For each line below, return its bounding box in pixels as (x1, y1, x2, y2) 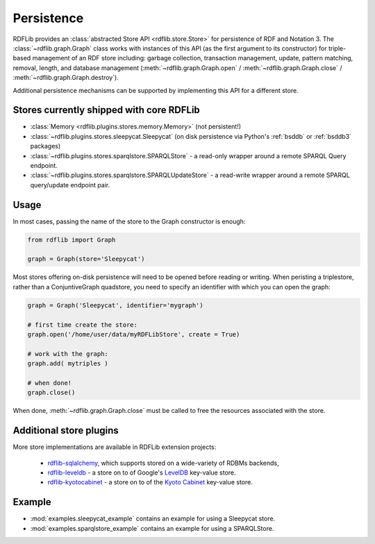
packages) (30, 142, 61, 151)
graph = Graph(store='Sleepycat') (27, 255, 145, 263)
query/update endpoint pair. (30, 180, 110, 189)
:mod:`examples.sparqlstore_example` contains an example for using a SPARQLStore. (30, 524, 274, 532)
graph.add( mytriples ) (27, 359, 109, 368)
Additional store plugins (12, 425, 119, 436)
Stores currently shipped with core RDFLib (12, 104, 201, 116)
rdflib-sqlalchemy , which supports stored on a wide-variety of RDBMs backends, (47, 459, 279, 467)
